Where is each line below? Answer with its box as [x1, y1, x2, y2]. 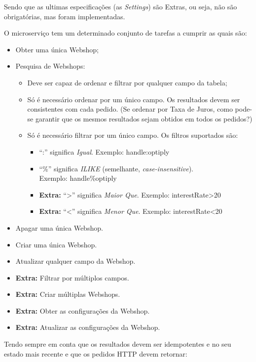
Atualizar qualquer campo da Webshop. [15, 256, 136, 266]
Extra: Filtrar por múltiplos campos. [15, 272, 129, 282]
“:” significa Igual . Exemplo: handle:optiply [39, 146, 170, 157]
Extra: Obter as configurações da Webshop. [15, 305, 150, 316]
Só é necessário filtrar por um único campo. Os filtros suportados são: [27, 130, 238, 140]
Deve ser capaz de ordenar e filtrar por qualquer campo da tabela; [27, 77, 227, 87]
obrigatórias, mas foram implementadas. [4, 11, 125, 21]
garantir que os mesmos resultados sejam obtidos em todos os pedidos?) [35, 113, 253, 123]
